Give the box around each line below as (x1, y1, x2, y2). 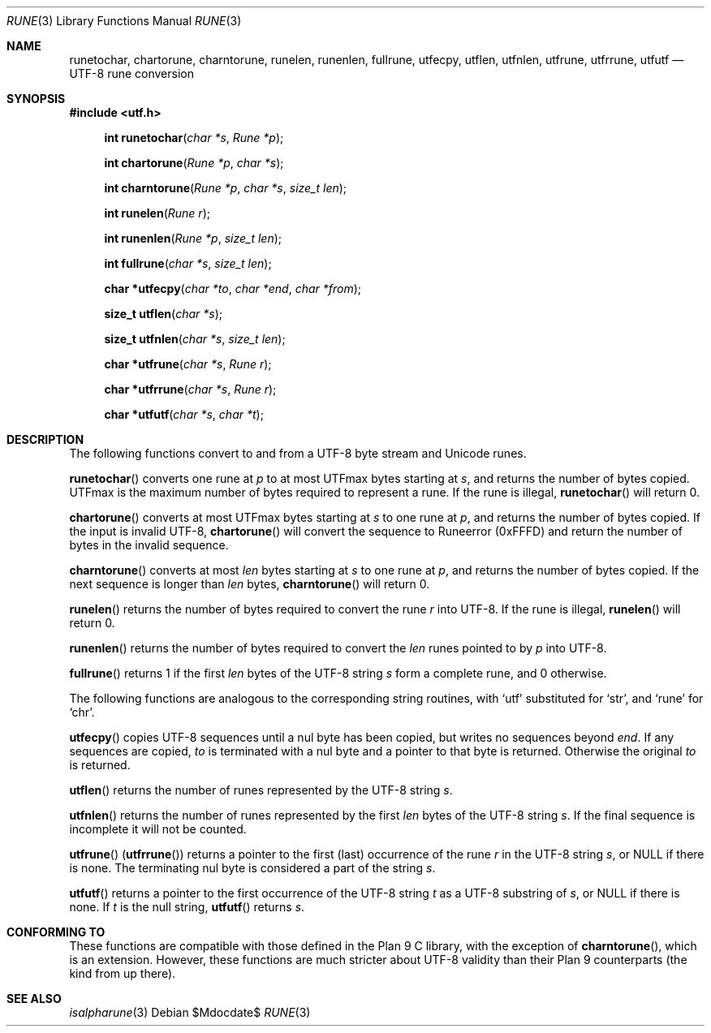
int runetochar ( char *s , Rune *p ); (104, 131, 284, 144)
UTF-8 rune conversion (69, 67, 195, 80)
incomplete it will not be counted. (69, 822, 247, 836)
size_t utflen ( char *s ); (104, 307, 222, 321)
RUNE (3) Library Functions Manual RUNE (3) (6, 14, 242, 28)
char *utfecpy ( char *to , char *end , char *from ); (104, 282, 362, 295)
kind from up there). (69, 966, 176, 980)
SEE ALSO (6, 992, 62, 1005)
